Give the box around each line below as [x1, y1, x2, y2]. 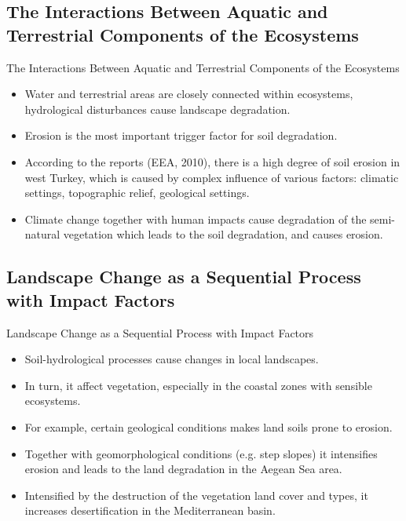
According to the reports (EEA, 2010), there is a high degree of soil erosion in [24, 153, 401, 169]
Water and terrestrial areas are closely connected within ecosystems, [24, 86, 353, 102]
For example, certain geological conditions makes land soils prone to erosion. [24, 418, 393, 435]
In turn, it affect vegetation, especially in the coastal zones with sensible [24, 377, 372, 393]
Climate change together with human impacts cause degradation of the [24, 210, 367, 227]
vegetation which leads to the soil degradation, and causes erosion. [63, 226, 383, 242]
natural [24, 226, 60, 242]
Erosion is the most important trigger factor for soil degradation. [24, 127, 338, 144]
